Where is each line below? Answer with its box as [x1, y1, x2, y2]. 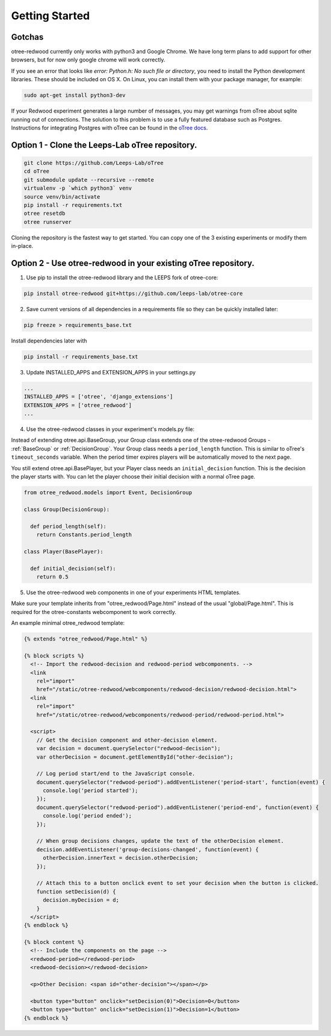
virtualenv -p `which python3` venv [23, 185, 132, 192]
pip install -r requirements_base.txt [23, 353, 138, 360]
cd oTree [23, 168, 50, 175]
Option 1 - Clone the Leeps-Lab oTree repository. [11, 140, 197, 150]
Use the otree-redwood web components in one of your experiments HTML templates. [26, 589, 241, 596]
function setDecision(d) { [36, 888, 117, 895]
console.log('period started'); [43, 787, 138, 794]
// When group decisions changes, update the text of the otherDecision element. [36, 837, 284, 845]
